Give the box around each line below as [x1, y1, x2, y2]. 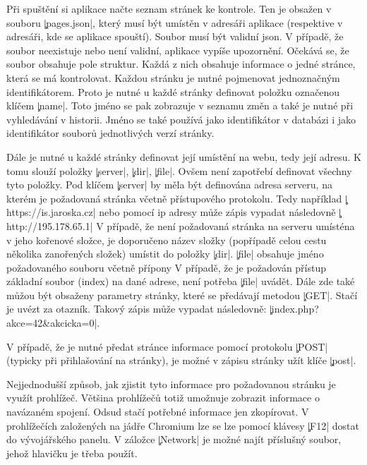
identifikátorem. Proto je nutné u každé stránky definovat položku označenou [6, 84, 340, 99]
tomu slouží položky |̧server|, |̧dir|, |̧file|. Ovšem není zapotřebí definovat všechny [6, 163, 352, 178]
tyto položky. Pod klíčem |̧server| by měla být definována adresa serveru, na [6, 177, 332, 192]
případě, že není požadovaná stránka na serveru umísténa [107, 218, 355, 233]
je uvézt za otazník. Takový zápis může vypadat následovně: [6, 301, 267, 316]
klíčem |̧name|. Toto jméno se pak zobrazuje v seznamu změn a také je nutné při [6, 98, 354, 113]
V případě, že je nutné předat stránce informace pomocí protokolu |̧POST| [6, 339, 328, 354]
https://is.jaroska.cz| [6, 205, 96, 219]
